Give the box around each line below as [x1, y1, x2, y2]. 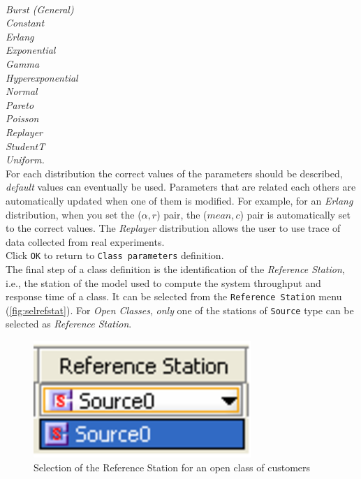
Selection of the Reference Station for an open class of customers [34, 459, 311, 474]
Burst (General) [6, 1, 74, 16]
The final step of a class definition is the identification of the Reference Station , [6, 261, 345, 276]
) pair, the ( [156, 207, 207, 221]
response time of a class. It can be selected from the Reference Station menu [6, 289, 342, 304]
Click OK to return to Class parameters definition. [6, 248, 224, 263]
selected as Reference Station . [6, 316, 132, 331]
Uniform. [6, 152, 45, 167]
